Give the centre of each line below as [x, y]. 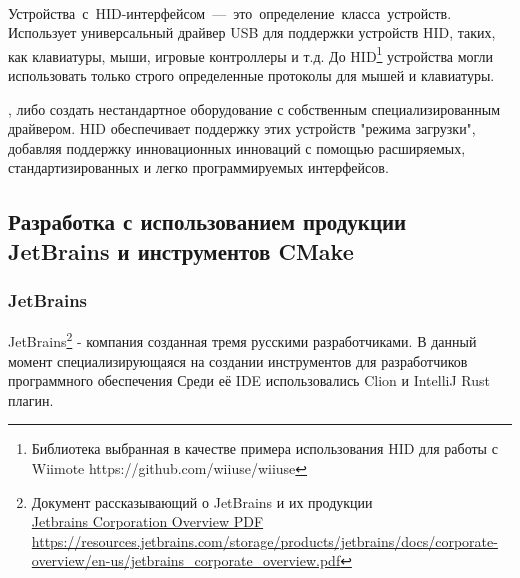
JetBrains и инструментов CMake [181, 250]
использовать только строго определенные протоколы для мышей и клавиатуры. [251, 75]
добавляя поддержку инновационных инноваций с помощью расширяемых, [237, 147]
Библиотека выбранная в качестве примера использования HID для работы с [264, 448]
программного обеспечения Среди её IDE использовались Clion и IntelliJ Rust [249, 380]
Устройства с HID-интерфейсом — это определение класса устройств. [230, 12]
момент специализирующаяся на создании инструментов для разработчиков [238, 360]
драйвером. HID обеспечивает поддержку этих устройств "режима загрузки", [242, 128]
